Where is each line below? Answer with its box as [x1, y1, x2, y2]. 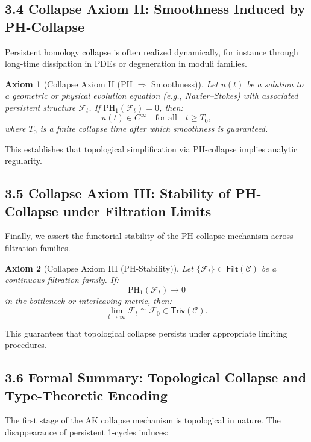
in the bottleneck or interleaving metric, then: [5, 294, 172, 307]
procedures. [5, 338, 47, 351]
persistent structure [5, 101, 76, 113]
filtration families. [5, 241, 71, 254]
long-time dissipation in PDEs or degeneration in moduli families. [5, 57, 247, 70]
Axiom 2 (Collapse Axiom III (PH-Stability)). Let [5, 261, 193, 274]
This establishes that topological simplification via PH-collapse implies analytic [5, 142, 298, 155]
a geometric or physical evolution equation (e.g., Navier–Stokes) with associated [5, 89, 298, 102]
